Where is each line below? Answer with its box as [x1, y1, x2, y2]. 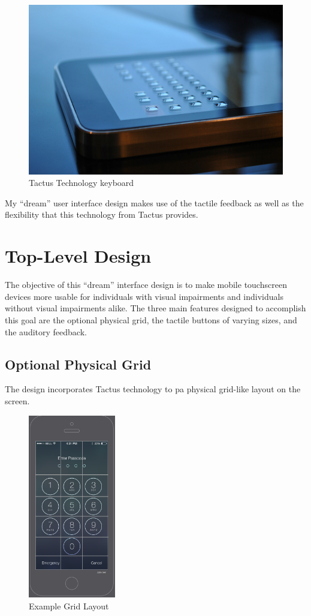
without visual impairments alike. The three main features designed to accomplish [5, 302, 306, 314]
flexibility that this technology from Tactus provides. [5, 208, 198, 221]
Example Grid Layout [29, 599, 109, 612]
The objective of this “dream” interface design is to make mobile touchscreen [5, 278, 287, 291]
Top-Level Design [5, 244, 152, 268]
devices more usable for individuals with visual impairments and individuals [5, 290, 283, 302]
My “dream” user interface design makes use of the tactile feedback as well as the [5, 196, 304, 209]
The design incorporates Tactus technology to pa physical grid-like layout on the [5, 383, 301, 395]
